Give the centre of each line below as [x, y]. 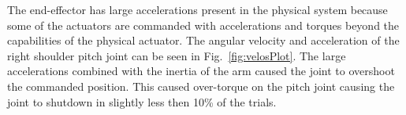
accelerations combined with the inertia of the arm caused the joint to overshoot [201, 71]
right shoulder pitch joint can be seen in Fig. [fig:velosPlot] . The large [177, 55]
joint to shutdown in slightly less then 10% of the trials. [142, 101]
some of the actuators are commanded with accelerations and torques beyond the [203, 25]
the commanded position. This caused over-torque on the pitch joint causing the [201, 86]
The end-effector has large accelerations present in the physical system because [197, 9]
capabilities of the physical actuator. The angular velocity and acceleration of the [203, 40]
